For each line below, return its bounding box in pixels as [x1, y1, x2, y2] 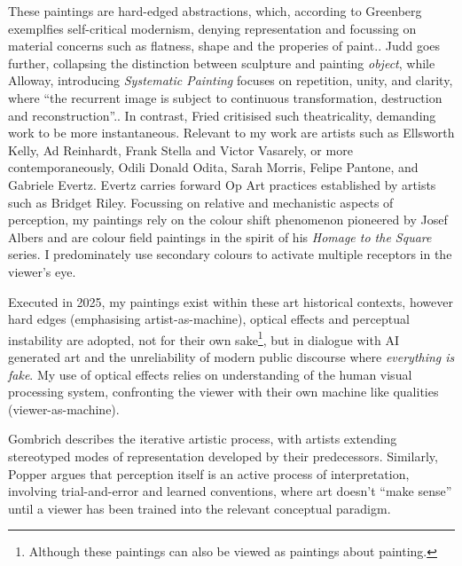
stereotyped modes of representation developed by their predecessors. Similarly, [8, 446, 438, 465]
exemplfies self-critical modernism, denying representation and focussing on [8, 19, 417, 37]
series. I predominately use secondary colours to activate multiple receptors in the [8, 245, 452, 263]
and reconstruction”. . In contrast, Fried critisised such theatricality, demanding [8, 106, 436, 124]
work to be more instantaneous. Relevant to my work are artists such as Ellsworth [8, 123, 455, 142]
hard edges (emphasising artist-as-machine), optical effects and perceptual [8, 310, 410, 328]
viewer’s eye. [8, 262, 76, 280]
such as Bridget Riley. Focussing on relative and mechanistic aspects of [8, 193, 394, 211]
